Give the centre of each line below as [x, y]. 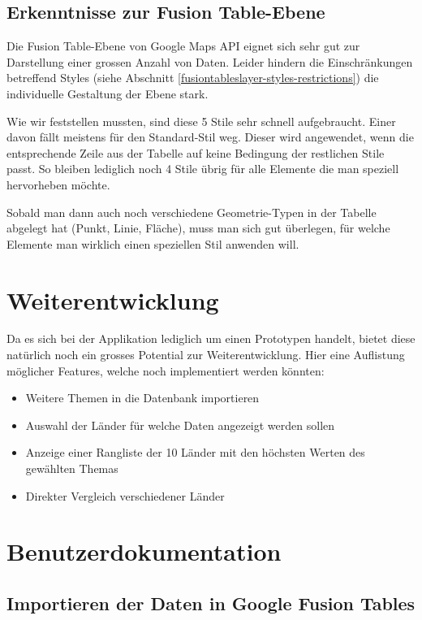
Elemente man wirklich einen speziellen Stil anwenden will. [153, 243]
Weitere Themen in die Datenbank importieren [142, 398]
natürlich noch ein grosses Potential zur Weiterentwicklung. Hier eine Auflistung [206, 355]
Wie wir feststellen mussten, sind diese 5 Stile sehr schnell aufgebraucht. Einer [201, 121]
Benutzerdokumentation [144, 551]
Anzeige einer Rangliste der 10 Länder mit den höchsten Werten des [195, 452]
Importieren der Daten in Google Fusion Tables [211, 603]
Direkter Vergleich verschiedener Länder [125, 495]
